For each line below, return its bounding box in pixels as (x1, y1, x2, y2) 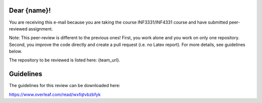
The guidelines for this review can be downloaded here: (9, 83, 121, 88)
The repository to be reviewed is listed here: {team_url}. (9, 57, 120, 63)
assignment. (28, 26, 53, 31)
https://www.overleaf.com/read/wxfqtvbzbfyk (9, 91, 101, 97)
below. (9, 48, 22, 54)
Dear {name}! (9, 6, 51, 15)
